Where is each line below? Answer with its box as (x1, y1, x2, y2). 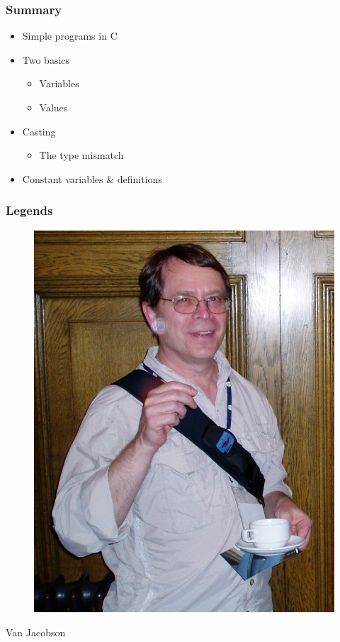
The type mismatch (39, 148, 124, 162)
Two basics (22, 52, 70, 67)
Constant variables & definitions (22, 171, 162, 186)
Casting (22, 123, 56, 138)
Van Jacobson (6, 624, 66, 639)
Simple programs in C (22, 28, 118, 43)
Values (39, 100, 68, 114)
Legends (6, 201, 53, 219)
